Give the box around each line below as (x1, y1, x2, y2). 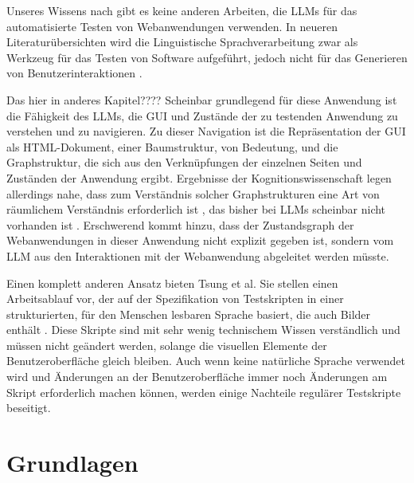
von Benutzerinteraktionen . (6, 65, 143, 81)
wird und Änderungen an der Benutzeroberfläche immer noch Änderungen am (6, 368, 388, 385)
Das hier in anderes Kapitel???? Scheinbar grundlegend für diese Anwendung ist (6, 91, 397, 108)
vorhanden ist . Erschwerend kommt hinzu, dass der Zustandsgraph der (6, 216, 354, 233)
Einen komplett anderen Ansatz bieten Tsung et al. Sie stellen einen (6, 274, 338, 291)
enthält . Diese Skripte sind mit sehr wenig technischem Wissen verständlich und (6, 321, 400, 338)
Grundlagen (6, 446, 139, 479)
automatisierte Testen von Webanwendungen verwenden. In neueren (6, 18, 338, 34)
